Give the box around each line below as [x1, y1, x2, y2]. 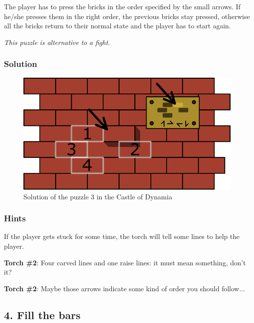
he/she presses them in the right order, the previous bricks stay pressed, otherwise [4, 11, 250, 21]
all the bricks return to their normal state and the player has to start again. [4, 21, 231, 31]
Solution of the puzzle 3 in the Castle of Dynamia [23, 191, 172, 201]
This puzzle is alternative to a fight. [4, 37, 110, 47]
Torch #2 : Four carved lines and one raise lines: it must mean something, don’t [4, 257, 246, 267]
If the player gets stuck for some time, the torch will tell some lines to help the [4, 231, 240, 241]
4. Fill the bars [4, 307, 81, 322]
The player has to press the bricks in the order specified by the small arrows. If [4, 1, 241, 11]
